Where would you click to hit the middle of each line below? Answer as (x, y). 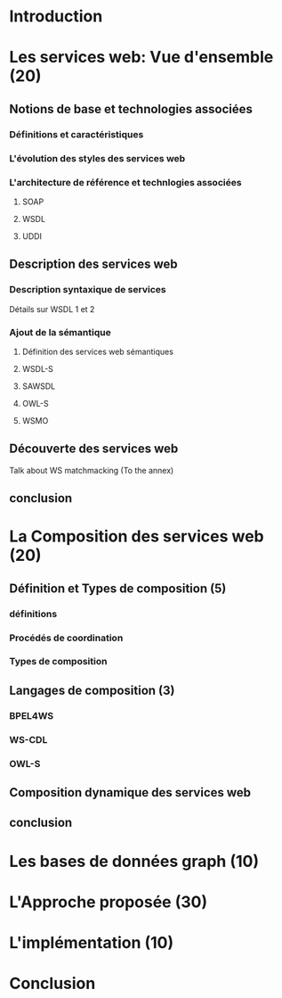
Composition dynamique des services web (130, 792)
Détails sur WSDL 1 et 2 (52, 309)
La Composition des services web (137, 536)
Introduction (56, 16)
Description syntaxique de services (88, 290)
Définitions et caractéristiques (77, 134)
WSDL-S (37, 368)
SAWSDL (39, 386)
